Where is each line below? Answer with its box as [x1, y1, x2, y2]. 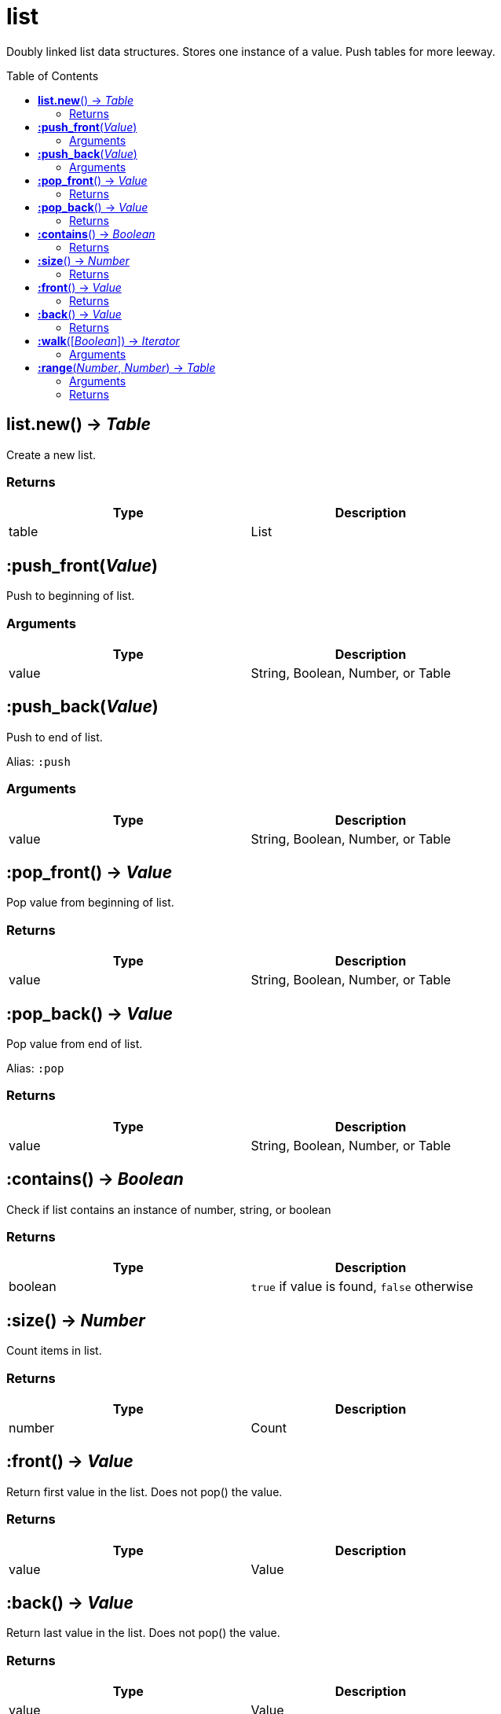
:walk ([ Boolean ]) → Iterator [38, 333, 180, 348]
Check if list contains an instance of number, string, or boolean [6, 1202, 331, 1216]
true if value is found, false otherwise [251, 1278, 474, 1295]
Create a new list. [6, 447, 97, 462]
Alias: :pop [6, 1061, 64, 1075]
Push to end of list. [6, 730, 103, 744]
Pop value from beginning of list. [6, 896, 174, 910]
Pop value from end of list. [6, 1036, 143, 1050]
